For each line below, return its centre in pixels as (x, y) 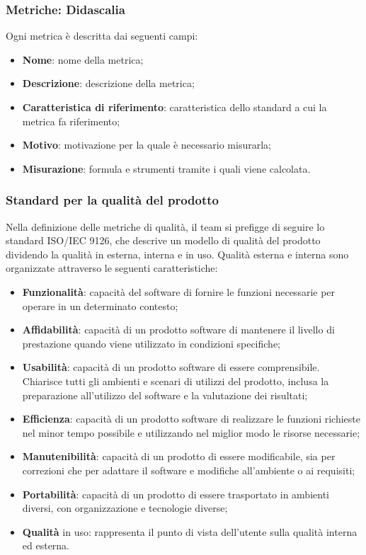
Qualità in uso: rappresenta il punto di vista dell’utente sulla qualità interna (190, 531)
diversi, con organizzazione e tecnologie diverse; (125, 508)
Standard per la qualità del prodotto (112, 200)
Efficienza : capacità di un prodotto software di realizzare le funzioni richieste (191, 419)
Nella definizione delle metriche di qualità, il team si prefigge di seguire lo (165, 226)
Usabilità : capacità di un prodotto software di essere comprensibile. (171, 367)
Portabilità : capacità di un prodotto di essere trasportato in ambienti (176, 494)
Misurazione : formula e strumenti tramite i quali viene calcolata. (166, 168)
